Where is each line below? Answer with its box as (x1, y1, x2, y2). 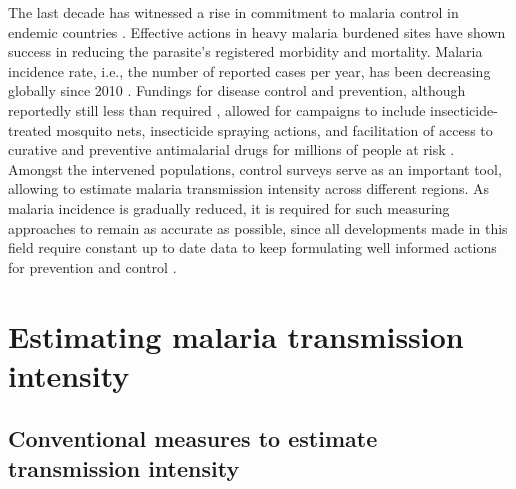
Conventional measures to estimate (8, 423, 378, 454)
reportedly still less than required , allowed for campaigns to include (8, 99, 426, 120)
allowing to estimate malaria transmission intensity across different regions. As (8, 178, 490, 199)
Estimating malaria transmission (8, 315, 464, 356)
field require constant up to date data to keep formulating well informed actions (8, 237, 497, 258)
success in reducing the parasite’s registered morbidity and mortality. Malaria (8, 41, 483, 62)
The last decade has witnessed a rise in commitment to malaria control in (8, 2, 459, 22)
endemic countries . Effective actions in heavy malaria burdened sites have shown (8, 21, 506, 42)
